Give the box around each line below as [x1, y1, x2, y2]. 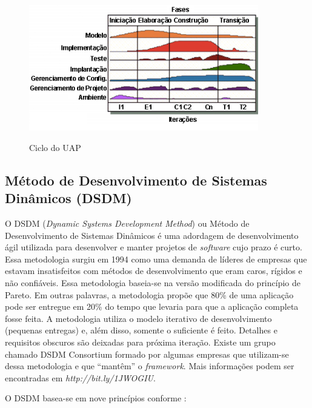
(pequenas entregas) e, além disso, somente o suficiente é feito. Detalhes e [5, 324, 277, 336]
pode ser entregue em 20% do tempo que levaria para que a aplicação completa [5, 300, 299, 313]
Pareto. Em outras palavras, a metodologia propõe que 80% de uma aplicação [5, 288, 294, 301]
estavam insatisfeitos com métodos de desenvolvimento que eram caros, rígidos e [5, 264, 302, 277]
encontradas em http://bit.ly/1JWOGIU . [5, 371, 156, 384]
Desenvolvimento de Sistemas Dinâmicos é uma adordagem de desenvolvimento [5, 229, 299, 241]
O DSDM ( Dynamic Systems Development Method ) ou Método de [5, 216, 250, 229]
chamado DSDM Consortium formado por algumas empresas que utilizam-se [5, 347, 289, 360]
